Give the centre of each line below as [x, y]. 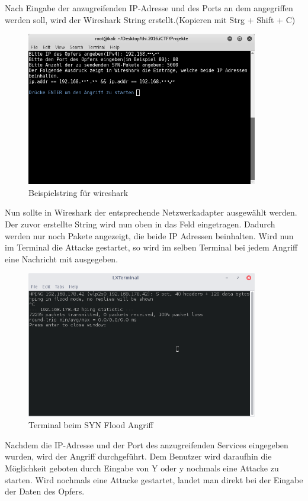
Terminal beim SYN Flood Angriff [91, 425]
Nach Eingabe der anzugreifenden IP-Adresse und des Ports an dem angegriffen [149, 8]
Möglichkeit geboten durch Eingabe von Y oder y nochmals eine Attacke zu [142, 468]
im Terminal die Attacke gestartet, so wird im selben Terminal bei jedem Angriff [151, 247]
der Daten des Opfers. [45, 491]
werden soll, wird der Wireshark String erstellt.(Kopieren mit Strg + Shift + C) [150, 19]
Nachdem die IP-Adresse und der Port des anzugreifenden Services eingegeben [147, 444]
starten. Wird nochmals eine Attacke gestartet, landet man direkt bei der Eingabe [154, 479]
